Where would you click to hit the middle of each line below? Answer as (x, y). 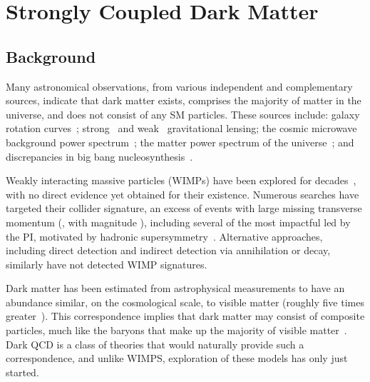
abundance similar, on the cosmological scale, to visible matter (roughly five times (185, 302)
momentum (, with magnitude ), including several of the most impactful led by (178, 222)
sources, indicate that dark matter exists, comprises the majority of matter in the (184, 100)
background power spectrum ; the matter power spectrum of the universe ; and (180, 142)
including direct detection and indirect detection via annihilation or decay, (168, 250)
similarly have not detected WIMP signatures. (107, 264)
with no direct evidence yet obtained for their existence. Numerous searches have (183, 194)
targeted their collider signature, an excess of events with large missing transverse (184, 208)
